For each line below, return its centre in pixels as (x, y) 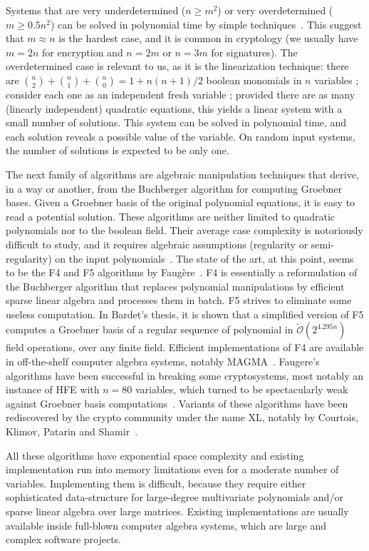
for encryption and (83, 52)
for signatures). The (254, 52)
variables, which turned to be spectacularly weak (241, 389)
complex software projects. (63, 539)
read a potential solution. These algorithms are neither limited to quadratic (171, 216)
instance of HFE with (53, 389)
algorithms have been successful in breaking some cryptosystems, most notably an (185, 375)
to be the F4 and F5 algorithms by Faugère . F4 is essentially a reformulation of (182, 272)
